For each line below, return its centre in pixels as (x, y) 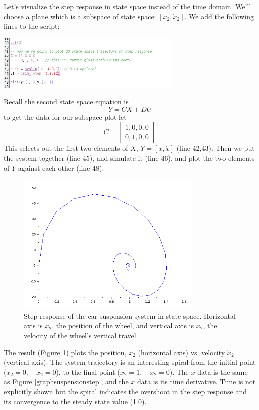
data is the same (222, 371)
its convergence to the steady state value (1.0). (75, 401)
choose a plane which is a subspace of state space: (80, 16)
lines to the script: (32, 26)
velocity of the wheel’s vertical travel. (81, 335)
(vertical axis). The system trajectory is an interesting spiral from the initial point (130, 362)
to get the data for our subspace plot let (65, 116)
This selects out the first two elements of (66, 148)
